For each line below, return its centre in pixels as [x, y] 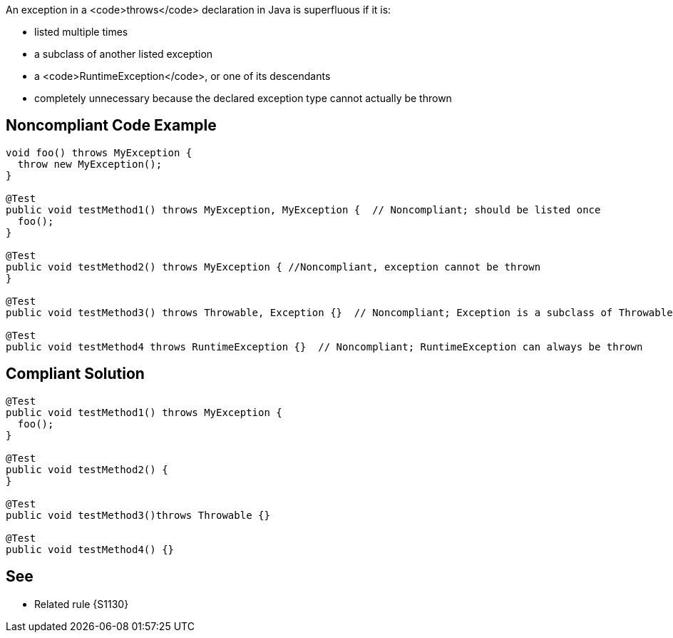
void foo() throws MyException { [99, 152]
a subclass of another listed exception [124, 54]
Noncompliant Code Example [111, 126]
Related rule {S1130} [82, 604]
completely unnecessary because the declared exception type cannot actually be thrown [243, 98]
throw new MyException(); [90, 164]
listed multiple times [81, 32]
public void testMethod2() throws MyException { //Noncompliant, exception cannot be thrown [273, 267]
